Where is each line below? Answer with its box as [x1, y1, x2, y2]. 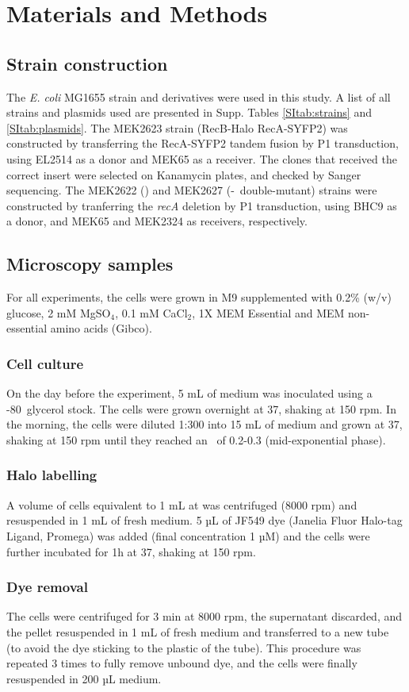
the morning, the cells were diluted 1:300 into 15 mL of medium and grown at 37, [6, 416, 403, 432]
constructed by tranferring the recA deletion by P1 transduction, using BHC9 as [6, 197, 397, 213]
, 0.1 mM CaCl [115, 304, 188, 321]
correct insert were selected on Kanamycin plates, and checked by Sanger [6, 166, 361, 183]
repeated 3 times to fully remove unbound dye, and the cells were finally [6, 655, 357, 671]
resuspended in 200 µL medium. [6, 670, 162, 686]
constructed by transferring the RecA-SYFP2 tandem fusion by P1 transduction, [6, 135, 399, 152]
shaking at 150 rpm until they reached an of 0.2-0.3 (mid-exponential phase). [6, 431, 386, 448]
